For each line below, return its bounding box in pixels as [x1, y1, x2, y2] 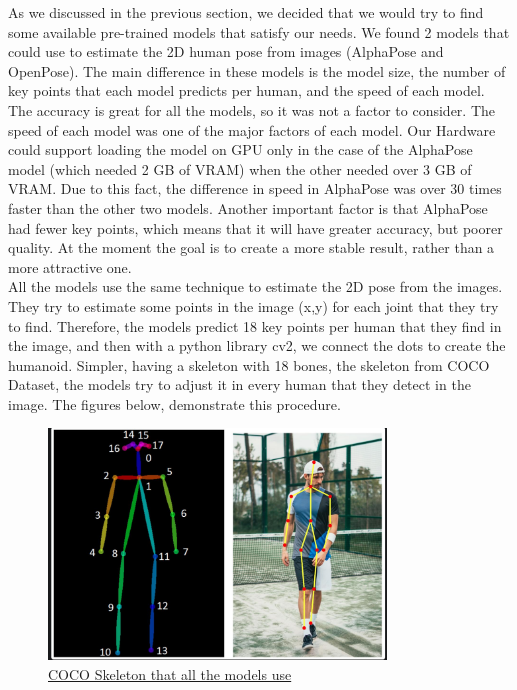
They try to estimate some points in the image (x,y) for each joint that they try [8, 295, 499, 316]
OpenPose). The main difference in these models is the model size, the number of [8, 60, 506, 81]
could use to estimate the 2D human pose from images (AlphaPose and [8, 41, 444, 62]
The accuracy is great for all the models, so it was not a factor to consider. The [8, 99, 496, 120]
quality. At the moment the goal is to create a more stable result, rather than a [8, 237, 495, 258]
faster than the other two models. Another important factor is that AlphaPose [8, 197, 488, 218]
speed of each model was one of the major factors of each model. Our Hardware [8, 119, 496, 140]
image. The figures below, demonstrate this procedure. [8, 393, 341, 414]
